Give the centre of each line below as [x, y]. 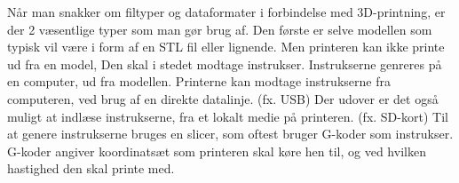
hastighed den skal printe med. [91, 168]
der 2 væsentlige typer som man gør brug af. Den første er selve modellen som [220, 29]
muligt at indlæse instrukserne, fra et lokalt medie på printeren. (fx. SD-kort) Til [228, 116]
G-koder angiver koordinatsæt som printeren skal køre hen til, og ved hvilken [217, 151]
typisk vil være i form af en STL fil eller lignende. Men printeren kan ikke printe [226, 47]
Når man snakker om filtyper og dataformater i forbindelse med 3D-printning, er [226, 12]
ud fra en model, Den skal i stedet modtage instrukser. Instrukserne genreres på [225, 64]
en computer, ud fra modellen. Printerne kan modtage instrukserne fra [199, 81]
